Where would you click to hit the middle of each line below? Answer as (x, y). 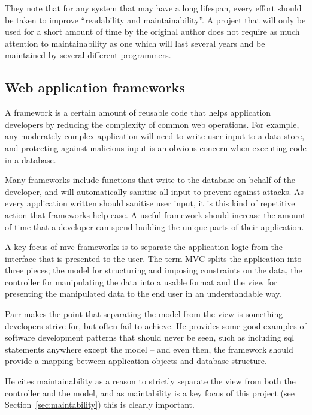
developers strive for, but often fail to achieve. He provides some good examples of (156, 325)
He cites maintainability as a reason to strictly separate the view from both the (150, 381)
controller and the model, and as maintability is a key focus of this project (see (150, 393)
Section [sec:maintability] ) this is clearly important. (100, 405)
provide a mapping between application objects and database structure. (136, 361)
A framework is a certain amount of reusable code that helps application (138, 112)
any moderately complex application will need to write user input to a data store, (155, 136)
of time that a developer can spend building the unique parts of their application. (155, 226)
